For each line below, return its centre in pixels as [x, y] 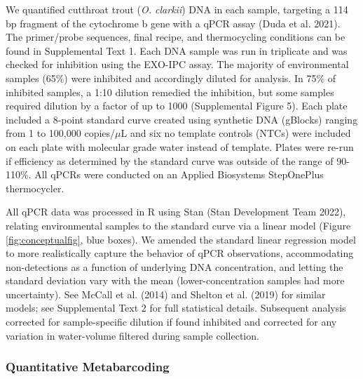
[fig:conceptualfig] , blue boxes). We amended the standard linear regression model [181, 239]
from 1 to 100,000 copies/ [61, 133]
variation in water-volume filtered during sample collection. [132, 335]
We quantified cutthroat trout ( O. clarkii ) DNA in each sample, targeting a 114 [177, 9]
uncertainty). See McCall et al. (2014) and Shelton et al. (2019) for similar [166, 294]
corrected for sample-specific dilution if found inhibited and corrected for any [171, 322]
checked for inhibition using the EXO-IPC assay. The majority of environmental [177, 64]
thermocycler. [35, 188]
